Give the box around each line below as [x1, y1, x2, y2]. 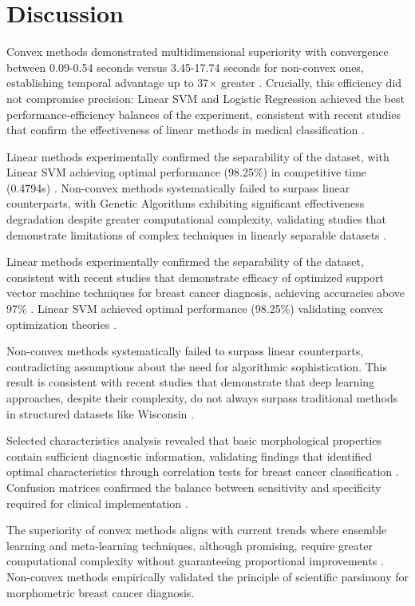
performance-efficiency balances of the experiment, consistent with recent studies [6, 105, 401, 122]
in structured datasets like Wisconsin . [6, 405, 194, 422]
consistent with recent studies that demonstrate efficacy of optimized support [6, 268, 385, 285]
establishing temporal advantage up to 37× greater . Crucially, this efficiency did [6, 74, 402, 91]
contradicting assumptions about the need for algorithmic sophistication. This [6, 358, 388, 374]
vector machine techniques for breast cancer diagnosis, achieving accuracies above [6, 284, 405, 301]
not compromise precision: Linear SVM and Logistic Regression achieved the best [6, 89, 405, 106]
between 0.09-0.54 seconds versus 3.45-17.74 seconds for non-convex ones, [6, 58, 364, 75]
